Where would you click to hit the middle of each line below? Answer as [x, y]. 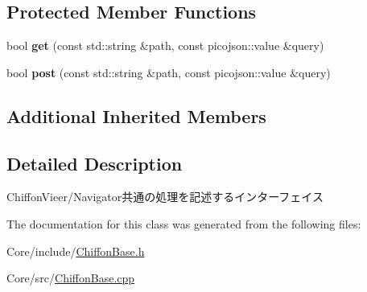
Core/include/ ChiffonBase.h [76, 251]
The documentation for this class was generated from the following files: [184, 223]
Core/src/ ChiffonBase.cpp [71, 278]
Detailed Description [95, 163]
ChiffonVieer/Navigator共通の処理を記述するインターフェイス [165, 197]
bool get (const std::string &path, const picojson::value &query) [165, 45]
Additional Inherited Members [136, 115]
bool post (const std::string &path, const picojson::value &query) [169, 72]
